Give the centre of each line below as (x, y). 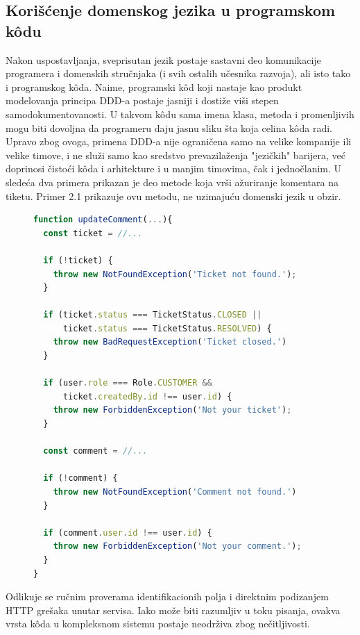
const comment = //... (95, 451)
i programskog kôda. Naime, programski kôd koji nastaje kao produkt (154, 86)
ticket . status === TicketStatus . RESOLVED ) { (167, 328)
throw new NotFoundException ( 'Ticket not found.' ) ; (175, 274)
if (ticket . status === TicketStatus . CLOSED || (153, 315)
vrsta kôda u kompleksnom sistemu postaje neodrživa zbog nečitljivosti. (158, 624)
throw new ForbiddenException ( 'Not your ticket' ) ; (172, 410)
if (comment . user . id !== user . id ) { (128, 533)
